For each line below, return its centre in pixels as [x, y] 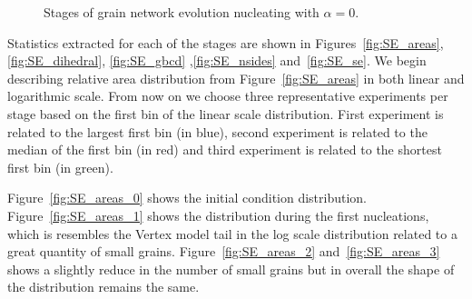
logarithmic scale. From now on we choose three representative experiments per [228, 96]
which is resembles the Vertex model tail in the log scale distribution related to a [232, 233]
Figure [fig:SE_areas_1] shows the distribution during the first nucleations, [218, 215]
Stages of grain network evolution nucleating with [182, 12]
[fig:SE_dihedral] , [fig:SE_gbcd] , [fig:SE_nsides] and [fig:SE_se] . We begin [217, 60]
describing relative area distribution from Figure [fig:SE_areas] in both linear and [236, 78]
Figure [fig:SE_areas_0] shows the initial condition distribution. [187, 198]
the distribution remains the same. [103, 287]
